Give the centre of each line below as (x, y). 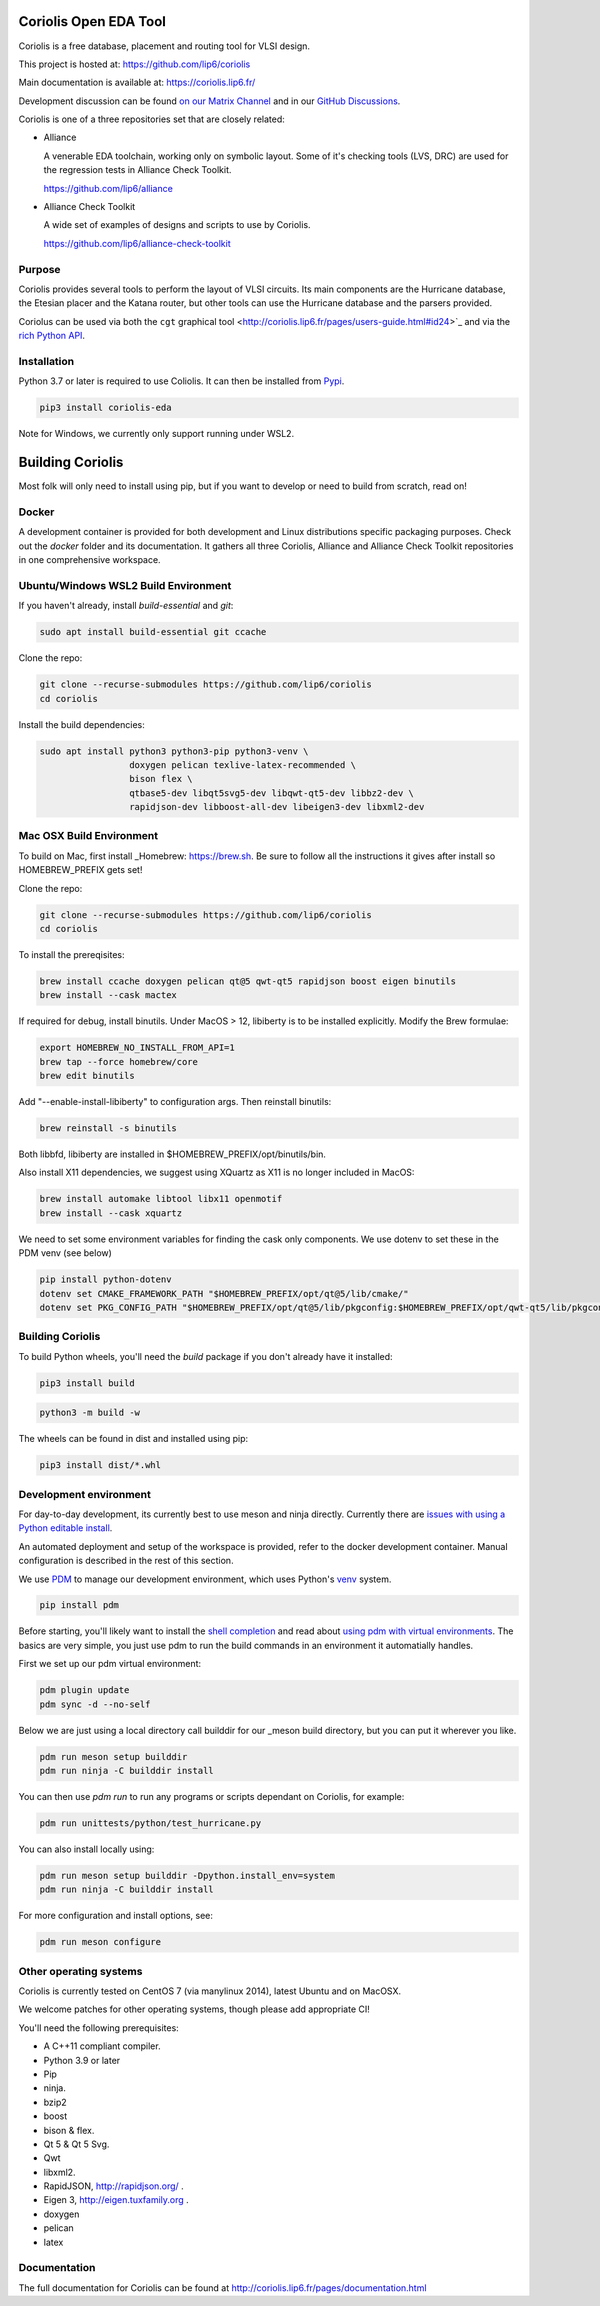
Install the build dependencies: (81, 724)
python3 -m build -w (89, 1413)
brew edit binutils (87, 1076)
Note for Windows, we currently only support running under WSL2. (156, 434)
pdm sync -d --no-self (95, 1704)
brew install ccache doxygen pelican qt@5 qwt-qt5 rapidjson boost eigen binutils (248, 981)
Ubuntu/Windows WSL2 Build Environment (125, 585)
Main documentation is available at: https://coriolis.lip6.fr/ (137, 82)
